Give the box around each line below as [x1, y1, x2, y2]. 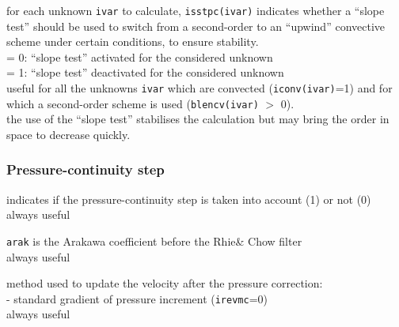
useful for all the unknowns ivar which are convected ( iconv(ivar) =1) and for [6, 80, 393, 96]
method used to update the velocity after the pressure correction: [6, 275, 323, 291]
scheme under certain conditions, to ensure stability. [6, 33, 259, 50]
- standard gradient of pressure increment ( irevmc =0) [6, 290, 268, 306]
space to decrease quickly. [6, 126, 131, 142]
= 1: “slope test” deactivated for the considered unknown [6, 64, 284, 81]
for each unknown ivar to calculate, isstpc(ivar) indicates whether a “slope [6, 2, 385, 18]
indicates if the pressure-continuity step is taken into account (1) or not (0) [6, 190, 371, 207]
